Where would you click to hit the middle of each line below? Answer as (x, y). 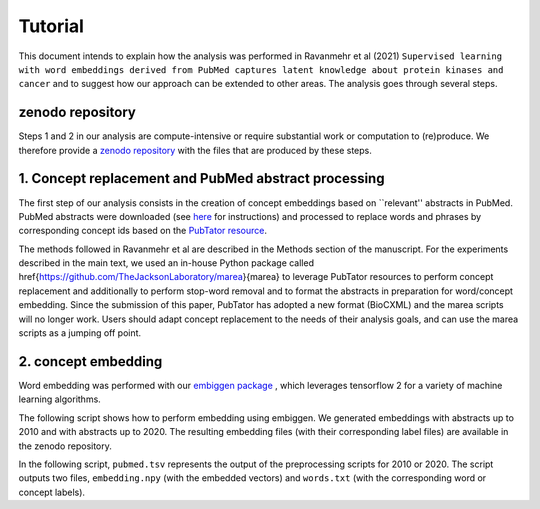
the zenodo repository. (65, 446)
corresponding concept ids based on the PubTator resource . (142, 231)
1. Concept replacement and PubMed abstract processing (201, 178)
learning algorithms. (60, 399)
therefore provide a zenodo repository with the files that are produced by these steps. (195, 150)
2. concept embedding (90, 361)
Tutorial (51, 26)
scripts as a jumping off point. (80, 333)
